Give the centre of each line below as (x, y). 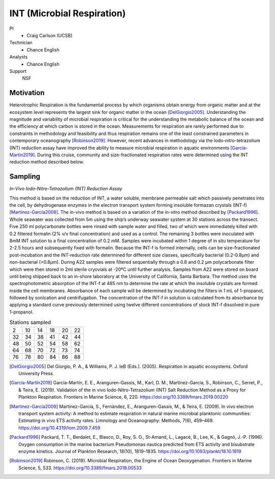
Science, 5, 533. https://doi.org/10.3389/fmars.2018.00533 (80, 468)
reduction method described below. (47, 162)
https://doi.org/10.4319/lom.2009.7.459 (59, 428)
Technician (21, 43)
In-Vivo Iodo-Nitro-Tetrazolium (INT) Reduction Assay (66, 189)
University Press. (36, 374)
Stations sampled (30, 322)
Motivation (27, 93)
